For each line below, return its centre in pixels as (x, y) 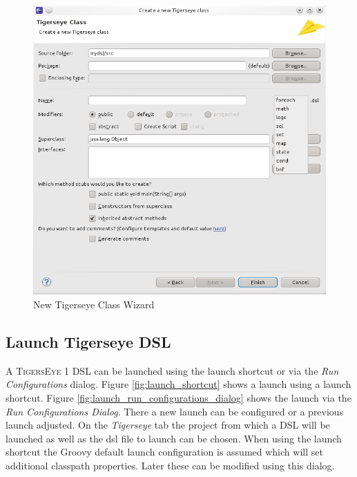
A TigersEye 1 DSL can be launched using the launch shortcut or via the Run (172, 370)
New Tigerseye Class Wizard (94, 304)
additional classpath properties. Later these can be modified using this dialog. (170, 465)
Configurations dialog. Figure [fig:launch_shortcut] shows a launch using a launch (178, 384)
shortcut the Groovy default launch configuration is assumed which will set (164, 452)
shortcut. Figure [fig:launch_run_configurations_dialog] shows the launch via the (178, 397)
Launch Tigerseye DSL (88, 341)
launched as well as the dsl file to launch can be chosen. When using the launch (174, 438)
